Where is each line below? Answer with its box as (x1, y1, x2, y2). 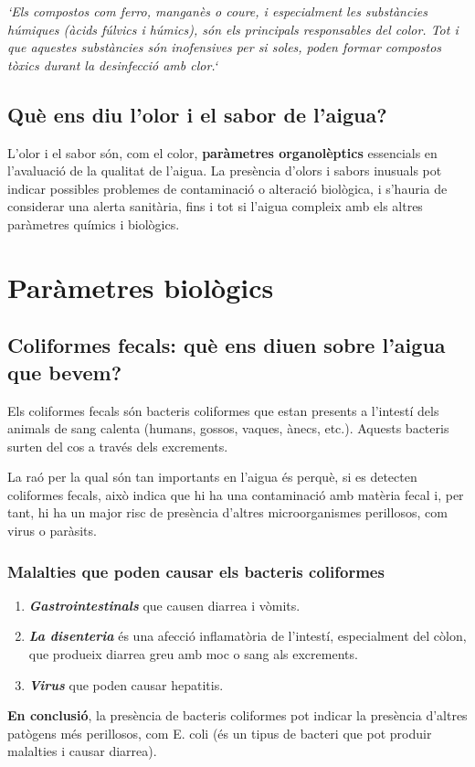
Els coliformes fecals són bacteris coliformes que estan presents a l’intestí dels (7, 400, 439, 420)
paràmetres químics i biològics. (7, 214, 180, 233)
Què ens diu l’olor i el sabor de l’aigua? (7, 100, 387, 128)
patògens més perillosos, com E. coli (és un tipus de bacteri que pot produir (7, 723, 432, 742)
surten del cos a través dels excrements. (7, 436, 228, 455)
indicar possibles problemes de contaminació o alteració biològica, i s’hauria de (7, 178, 448, 197)
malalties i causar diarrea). (7, 741, 157, 761)
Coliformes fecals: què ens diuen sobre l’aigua (7, 331, 446, 359)
